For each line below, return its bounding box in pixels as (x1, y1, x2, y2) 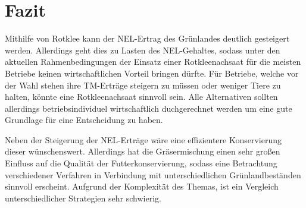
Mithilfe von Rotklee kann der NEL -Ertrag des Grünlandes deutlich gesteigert (5, 32, 290, 45)
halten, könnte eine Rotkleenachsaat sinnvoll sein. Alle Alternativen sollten (5, 90, 278, 103)
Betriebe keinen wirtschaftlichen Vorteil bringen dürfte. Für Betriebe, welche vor (5, 67, 299, 79)
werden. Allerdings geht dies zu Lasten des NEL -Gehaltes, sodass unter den (5, 43, 280, 56)
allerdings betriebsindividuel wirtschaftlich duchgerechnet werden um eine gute (5, 102, 292, 114)
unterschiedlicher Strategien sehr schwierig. (5, 191, 161, 204)
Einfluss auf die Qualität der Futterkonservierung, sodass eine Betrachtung (5, 157, 277, 169)
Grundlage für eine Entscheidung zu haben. (5, 114, 163, 126)
